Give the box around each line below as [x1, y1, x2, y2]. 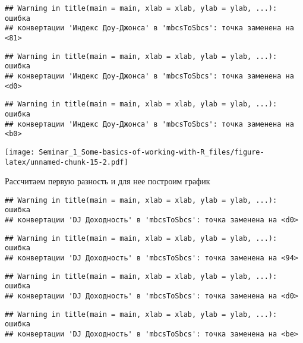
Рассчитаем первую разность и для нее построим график [5, 175, 210, 187]
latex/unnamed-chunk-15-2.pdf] [5, 158, 128, 166]
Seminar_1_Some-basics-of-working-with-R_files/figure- [39, 147, 264, 156]
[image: [5, 147, 35, 156]
